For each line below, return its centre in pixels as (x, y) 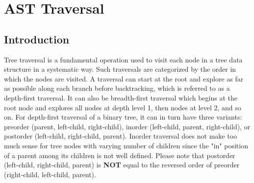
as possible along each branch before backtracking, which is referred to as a (117, 88)
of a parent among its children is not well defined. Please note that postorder (120, 155)
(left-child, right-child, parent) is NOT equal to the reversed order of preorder (122, 165)
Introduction (37, 39)
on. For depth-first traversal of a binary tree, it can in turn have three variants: (123, 117)
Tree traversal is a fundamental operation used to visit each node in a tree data (123, 59)
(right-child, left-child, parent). (50, 174)
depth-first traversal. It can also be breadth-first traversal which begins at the (121, 97)
